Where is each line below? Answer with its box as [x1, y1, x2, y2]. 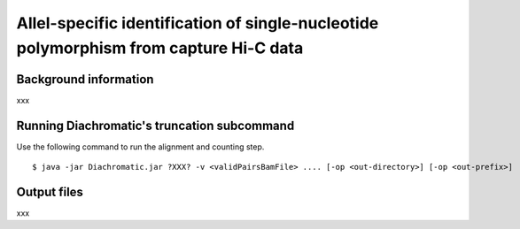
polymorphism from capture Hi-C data [16, 38, 304, 57]
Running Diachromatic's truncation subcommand [16, 118, 295, 133]
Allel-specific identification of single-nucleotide [16, 13, 379, 33]
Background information [16, 72, 154, 87]
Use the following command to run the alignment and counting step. [16, 141, 265, 152]
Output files [16, 184, 84, 199]
